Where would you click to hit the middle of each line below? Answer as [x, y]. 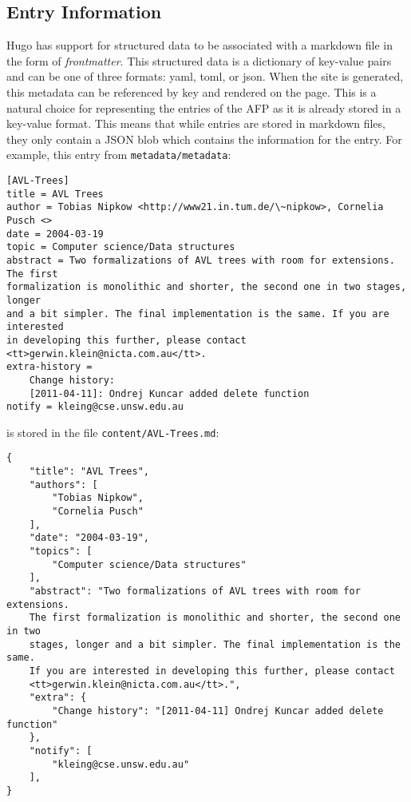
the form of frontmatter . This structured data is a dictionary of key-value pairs [199, 60]
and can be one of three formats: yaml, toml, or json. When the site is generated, [205, 76]
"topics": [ [61, 552]
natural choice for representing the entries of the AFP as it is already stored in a [204, 107]
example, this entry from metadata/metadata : [119, 155]
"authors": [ [63, 484]
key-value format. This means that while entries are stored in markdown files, [196, 123]
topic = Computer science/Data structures [121, 247]
